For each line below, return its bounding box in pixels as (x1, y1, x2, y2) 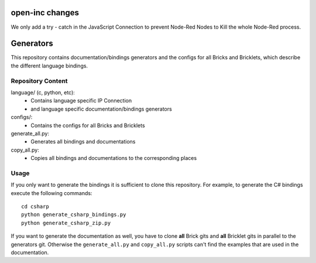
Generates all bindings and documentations (30, 138, 136, 145)
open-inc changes (11, 8, 79, 18)
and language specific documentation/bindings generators (30, 105, 172, 112)
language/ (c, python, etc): (11, 88, 75, 96)
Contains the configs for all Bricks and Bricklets (30, 122, 146, 129)
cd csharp (21, 203, 49, 210)
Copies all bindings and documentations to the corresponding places (30, 155, 197, 162)
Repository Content (11, 77, 68, 85)
